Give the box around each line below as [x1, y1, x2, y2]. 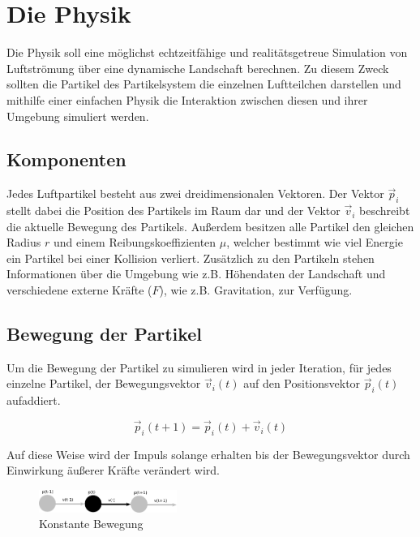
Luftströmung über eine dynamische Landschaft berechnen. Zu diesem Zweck [6, 59, 389, 76]
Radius [6, 234, 41, 251]
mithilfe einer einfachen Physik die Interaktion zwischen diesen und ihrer [6, 91, 368, 108]
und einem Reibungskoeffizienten [53, 234, 216, 251]
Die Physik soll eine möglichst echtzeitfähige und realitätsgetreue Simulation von [6, 44, 408, 61]
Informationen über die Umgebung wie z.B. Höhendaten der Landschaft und [6, 265, 386, 282]
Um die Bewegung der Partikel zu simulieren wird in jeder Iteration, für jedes [6, 359, 392, 376]
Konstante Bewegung [39, 515, 144, 532]
